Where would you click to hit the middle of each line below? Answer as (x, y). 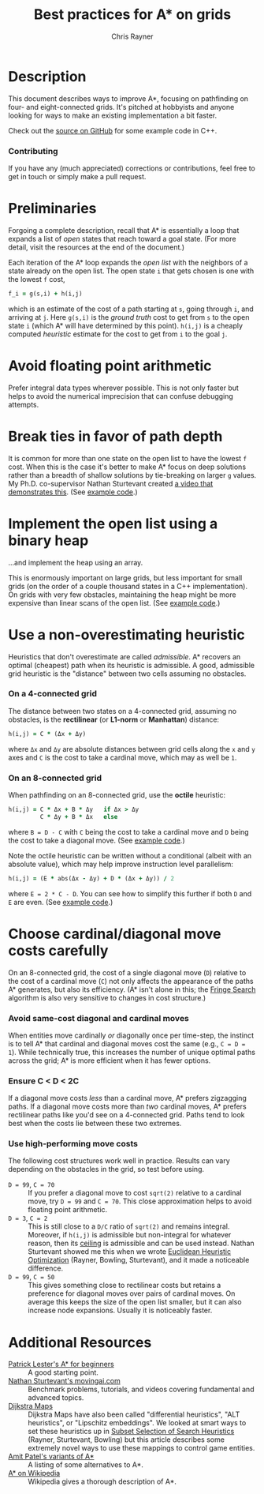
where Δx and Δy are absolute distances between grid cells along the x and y (132, 749)
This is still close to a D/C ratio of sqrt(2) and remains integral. (129, 1226)
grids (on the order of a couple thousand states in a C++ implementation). (128, 586)
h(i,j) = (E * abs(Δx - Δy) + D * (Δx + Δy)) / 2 (91, 878)
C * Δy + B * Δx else (79, 816)
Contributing (33, 151)
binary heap (48, 541)
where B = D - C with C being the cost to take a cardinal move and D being (129, 831)
